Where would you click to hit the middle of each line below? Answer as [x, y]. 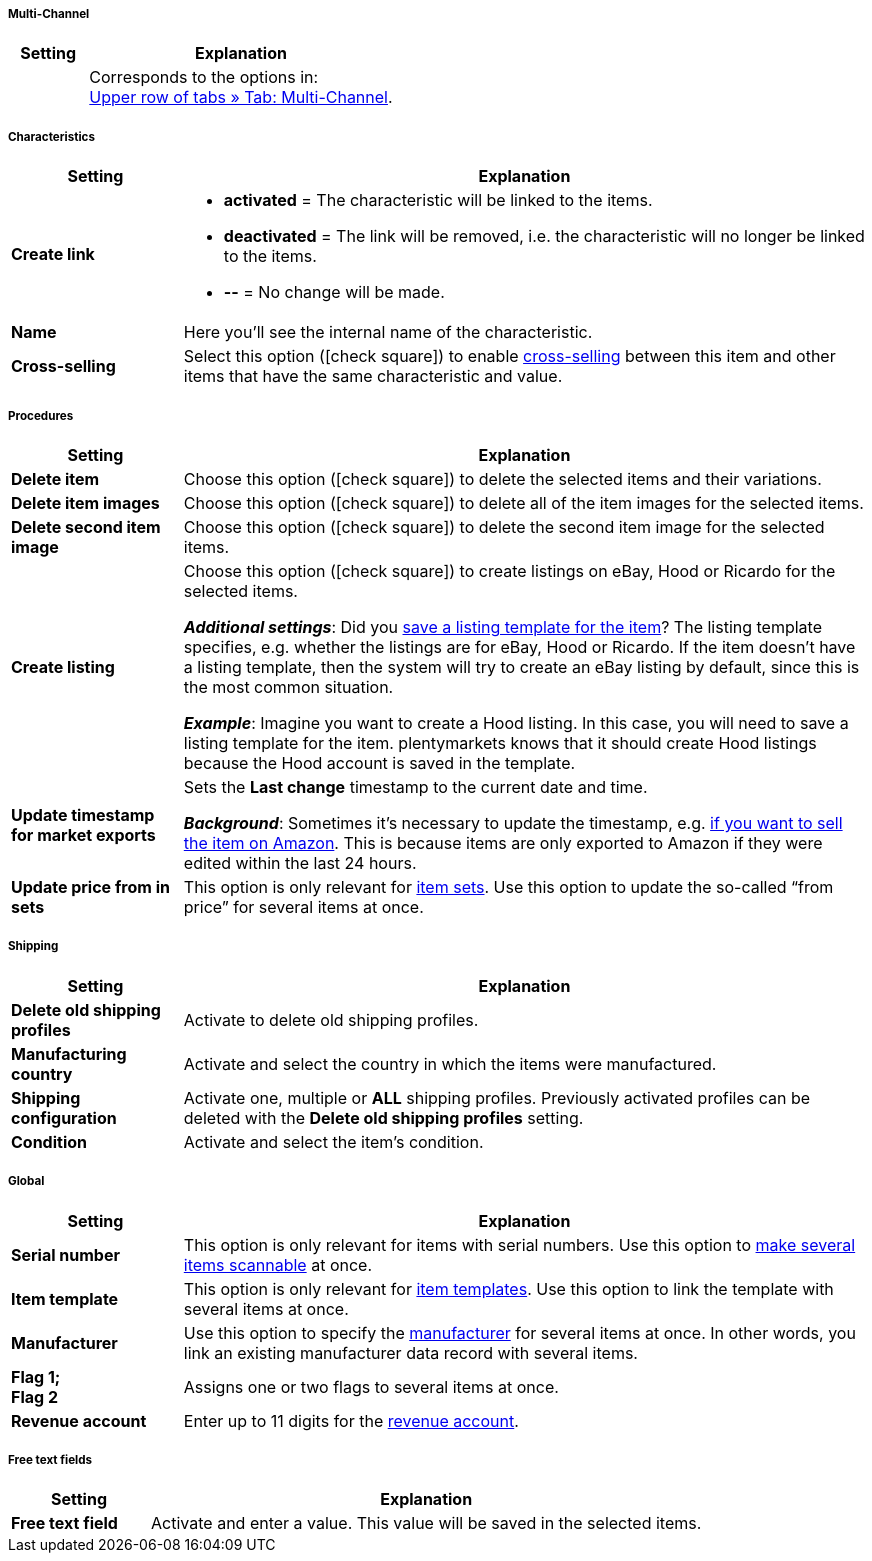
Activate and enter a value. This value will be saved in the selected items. [426, 1523]
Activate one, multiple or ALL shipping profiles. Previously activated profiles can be [497, 1097]
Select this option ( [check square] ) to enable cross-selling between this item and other [509, 356]
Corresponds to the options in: [204, 77]
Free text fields [50, 1459]
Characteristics [51, 136]
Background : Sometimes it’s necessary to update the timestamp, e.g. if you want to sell [513, 822]
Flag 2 [34, 1396]
